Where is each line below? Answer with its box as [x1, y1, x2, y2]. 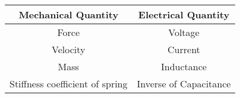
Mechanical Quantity [18, 8, 119, 21]
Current [168, 43, 200, 56]
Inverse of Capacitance [137, 77, 231, 90]
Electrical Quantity [138, 8, 230, 21]
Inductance [161, 60, 207, 73]
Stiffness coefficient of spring [10, 77, 128, 90]
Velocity [52, 43, 86, 56]
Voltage [168, 25, 200, 39]
